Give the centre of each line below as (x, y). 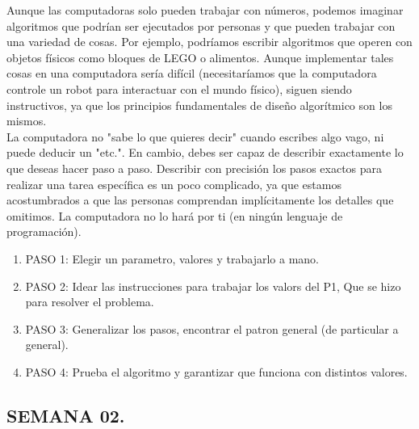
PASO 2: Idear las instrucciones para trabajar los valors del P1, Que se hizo (213, 286)
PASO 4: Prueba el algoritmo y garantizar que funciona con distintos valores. (216, 371)
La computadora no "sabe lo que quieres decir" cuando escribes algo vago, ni (195, 136)
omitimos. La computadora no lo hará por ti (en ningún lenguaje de (175, 215)
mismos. (27, 121)
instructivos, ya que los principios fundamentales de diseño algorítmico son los (199, 105)
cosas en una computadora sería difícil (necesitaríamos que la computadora (192, 73)
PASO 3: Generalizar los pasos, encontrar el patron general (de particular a (212, 328)
